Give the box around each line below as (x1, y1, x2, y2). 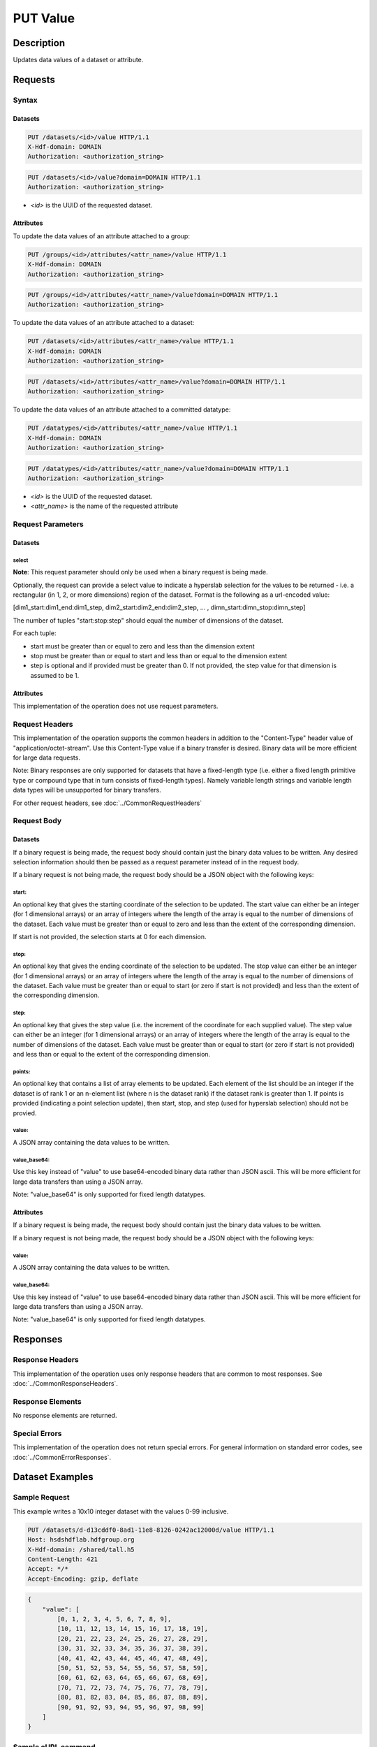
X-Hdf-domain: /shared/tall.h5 (27, 1545, 135, 1553)
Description (13, 37, 66, 49)
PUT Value (13, 10, 75, 26)
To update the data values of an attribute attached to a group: (13, 231, 190, 240)
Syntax (13, 95, 38, 105)
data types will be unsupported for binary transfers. (13, 786, 162, 795)
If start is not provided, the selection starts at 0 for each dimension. (13, 932, 207, 941)
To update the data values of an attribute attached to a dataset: (13, 319, 195, 327)
